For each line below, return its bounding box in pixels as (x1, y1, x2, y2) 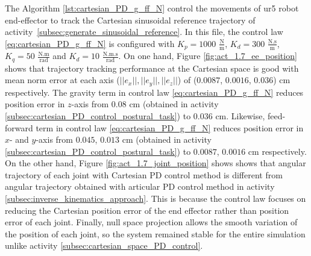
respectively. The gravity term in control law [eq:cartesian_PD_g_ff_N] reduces (5, 86, 304, 98)
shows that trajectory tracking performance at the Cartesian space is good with (5, 61, 299, 74)
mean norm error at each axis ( (5, 73, 120, 86)
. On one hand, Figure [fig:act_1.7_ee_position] (118, 49, 297, 62)
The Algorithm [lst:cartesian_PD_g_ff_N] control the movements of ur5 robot (5, 2, 299, 14)
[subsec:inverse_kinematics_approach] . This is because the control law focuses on (5, 192, 306, 205)
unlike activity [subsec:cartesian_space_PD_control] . (5, 239, 203, 252)
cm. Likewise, (215, 109, 265, 122)
